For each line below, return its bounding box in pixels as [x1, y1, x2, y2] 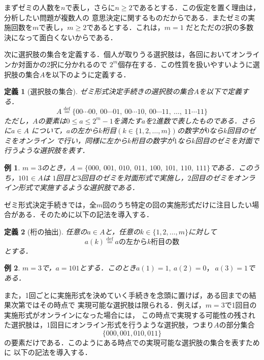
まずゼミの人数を [4, 2, 61, 12]
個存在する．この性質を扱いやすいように [118, 58, 253, 69]
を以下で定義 [199, 86, 242, 97]
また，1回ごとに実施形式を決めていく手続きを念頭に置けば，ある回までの [4, 289, 249, 300]
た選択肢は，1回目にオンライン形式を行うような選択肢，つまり [4, 319, 214, 330]
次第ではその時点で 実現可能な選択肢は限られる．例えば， [11, 299, 206, 310]
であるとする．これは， [86, 22, 164, 33]
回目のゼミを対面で [195, 135, 259, 145]
